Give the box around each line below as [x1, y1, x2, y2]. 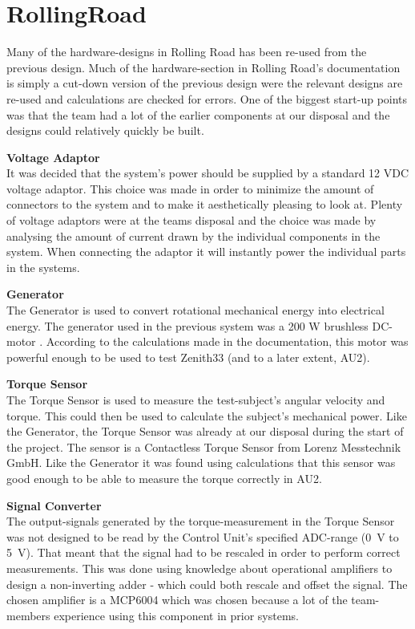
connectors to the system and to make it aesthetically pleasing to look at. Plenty [6, 196, 403, 213]
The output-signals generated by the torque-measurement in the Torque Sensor [6, 513, 395, 530]
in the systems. [6, 258, 80, 275]
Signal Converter [6, 497, 102, 513]
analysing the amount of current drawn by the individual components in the [6, 227, 381, 244]
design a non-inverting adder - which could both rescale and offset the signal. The [6, 575, 408, 592]
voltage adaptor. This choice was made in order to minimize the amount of [6, 180, 374, 197]
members [6, 607, 50, 623]
